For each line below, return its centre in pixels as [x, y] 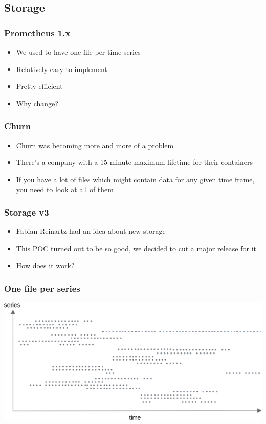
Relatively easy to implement [62, 69]
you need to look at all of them [65, 189]
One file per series [42, 288]
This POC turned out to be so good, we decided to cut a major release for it [136, 248]
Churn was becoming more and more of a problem [95, 145]
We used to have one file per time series [78, 52]
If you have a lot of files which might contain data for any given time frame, [135, 179]
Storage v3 [27, 212]
